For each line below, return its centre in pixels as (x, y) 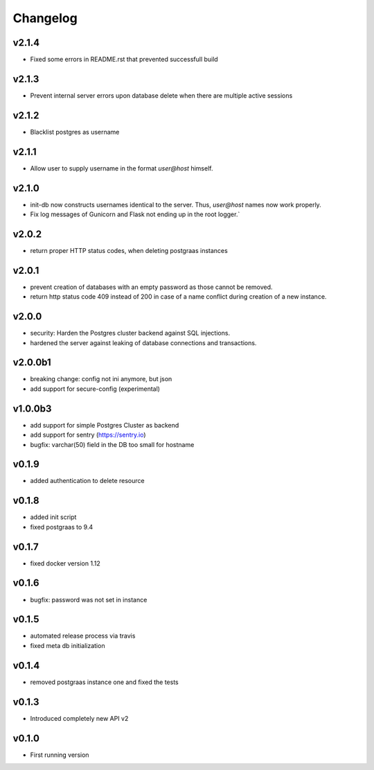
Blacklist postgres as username (75, 132)
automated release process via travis (83, 636)
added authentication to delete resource (87, 481)
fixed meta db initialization (68, 645)
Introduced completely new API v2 (79, 718)
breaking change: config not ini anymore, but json (101, 379)
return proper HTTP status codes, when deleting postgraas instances (129, 250)
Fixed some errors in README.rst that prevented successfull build (124, 60)
